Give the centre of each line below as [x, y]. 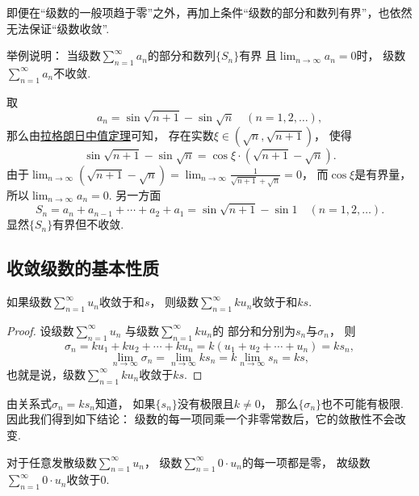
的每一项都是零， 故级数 [306, 462]
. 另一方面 [135, 194]
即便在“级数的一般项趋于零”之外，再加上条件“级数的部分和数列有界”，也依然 [209, 12]
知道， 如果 [125, 403]
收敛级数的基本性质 [83, 268]
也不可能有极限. [362, 403]
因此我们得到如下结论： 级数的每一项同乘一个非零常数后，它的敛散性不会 [201, 419]
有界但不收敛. [88, 224]
